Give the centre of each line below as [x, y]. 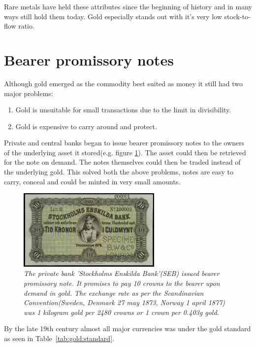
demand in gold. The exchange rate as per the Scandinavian [114, 293]
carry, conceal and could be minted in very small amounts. [92, 181]
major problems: [29, 93]
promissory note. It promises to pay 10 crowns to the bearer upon [122, 283]
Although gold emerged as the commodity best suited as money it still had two [123, 83]
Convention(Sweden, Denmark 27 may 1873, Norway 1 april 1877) [125, 302]
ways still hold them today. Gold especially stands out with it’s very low [113, 16]
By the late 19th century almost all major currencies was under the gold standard [128, 329]
